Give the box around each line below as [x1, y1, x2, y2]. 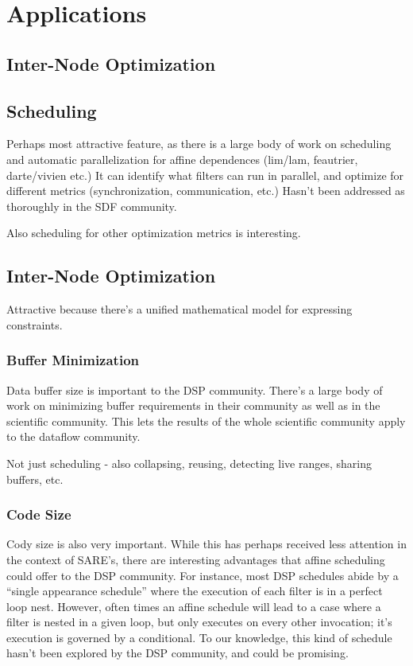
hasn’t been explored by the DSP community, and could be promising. [6, 645, 349, 661]
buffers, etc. [6, 470, 64, 487]
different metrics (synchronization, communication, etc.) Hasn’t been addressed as [6, 182, 405, 199]
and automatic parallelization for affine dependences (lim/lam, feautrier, [6, 150, 358, 167]
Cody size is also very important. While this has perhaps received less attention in [6, 536, 407, 552]
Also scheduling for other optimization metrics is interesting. [6, 224, 301, 241]
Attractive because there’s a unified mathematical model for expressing [6, 301, 353, 317]
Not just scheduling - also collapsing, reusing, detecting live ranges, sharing [6, 454, 372, 471]
